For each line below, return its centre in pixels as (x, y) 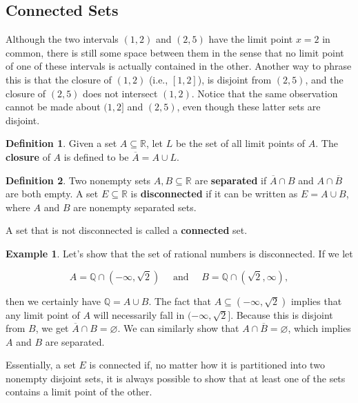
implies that (316, 301)
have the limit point (251, 39)
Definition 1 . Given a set (61, 143)
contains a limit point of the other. (79, 392)
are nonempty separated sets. (135, 207)
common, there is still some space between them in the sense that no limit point (175, 52)
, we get (52, 328)
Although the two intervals (62, 39)
